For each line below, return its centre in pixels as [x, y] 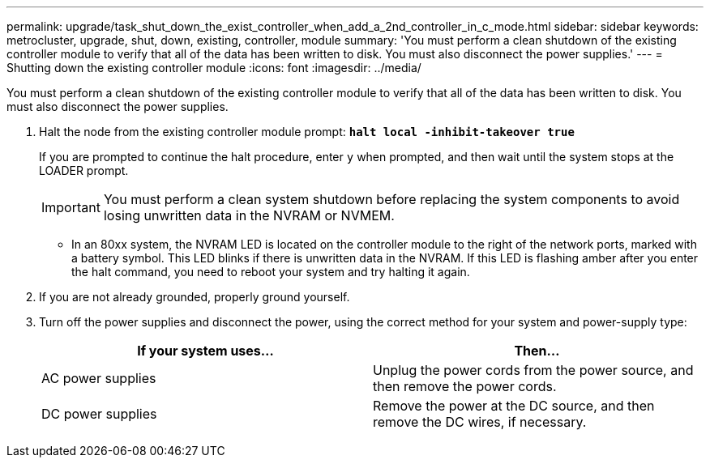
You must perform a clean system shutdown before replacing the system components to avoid [391, 199]
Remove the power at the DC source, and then [514, 406]
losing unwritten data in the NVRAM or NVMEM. [249, 215]
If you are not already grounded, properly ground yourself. [195, 297]
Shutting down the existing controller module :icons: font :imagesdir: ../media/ [214, 68]
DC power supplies [99, 414]
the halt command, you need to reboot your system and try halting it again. [271, 272]
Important [71, 207]
